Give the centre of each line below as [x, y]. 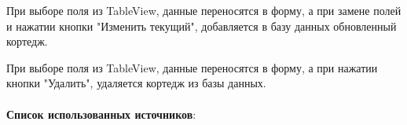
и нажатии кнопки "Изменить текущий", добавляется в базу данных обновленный [202, 26]
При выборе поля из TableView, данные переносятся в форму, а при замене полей [204, 10]
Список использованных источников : [101, 114]
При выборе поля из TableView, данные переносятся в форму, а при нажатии [192, 67]
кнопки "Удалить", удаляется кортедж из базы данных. [136, 83]
